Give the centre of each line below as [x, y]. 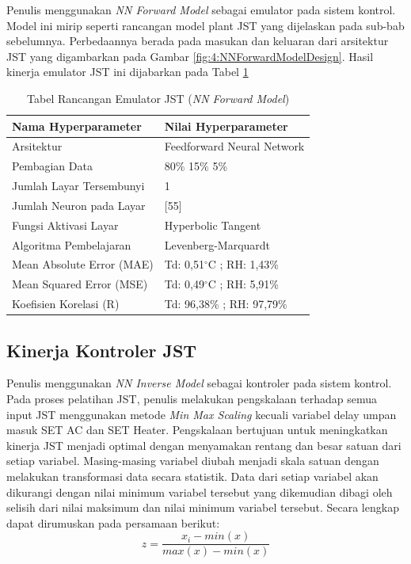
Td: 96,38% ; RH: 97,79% [226, 304]
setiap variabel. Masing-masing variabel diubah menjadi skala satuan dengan [193, 461]
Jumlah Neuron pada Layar [79, 205]
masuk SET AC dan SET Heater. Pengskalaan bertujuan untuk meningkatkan [197, 430]
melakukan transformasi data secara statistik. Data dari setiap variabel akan [192, 476]
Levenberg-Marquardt [217, 244]
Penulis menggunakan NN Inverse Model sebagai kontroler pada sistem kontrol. [199, 383]
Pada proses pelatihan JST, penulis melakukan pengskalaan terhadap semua [192, 399]
